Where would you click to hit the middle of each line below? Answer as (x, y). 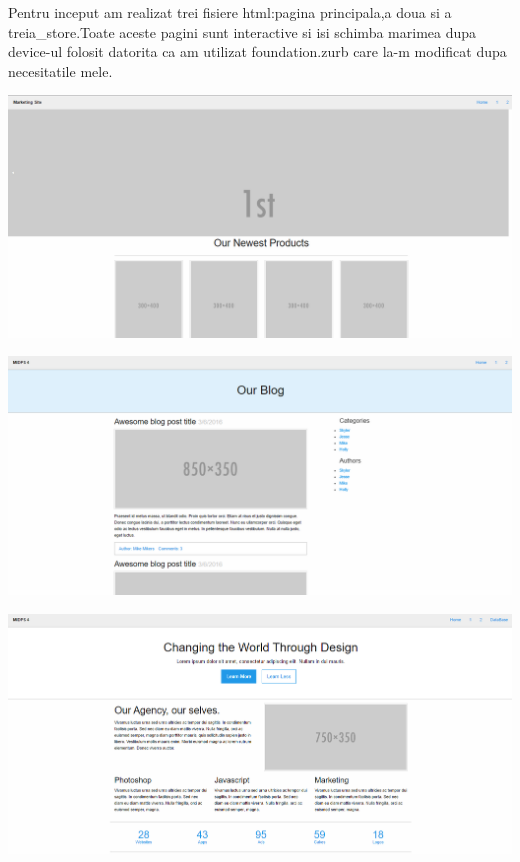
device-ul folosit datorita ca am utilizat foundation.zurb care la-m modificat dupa (257, 51)
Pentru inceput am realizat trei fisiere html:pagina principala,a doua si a (230, 12)
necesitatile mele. (60, 70)
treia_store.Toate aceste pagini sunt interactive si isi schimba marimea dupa (242, 31)
